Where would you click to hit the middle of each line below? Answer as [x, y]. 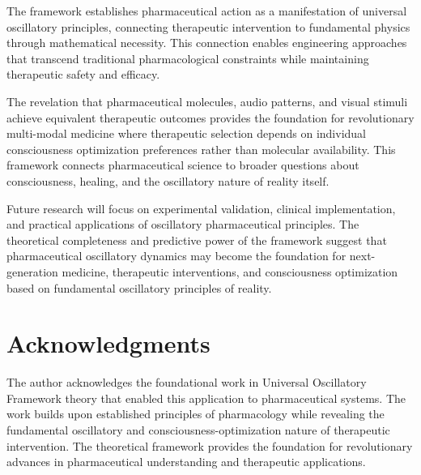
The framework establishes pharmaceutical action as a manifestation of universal [207, 11]
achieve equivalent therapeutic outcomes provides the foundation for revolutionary [210, 117]
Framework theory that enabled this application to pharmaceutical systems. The [206, 398]
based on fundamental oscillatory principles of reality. [139, 287]
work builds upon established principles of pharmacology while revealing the [196, 414]
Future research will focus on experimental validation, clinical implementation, [201, 208]
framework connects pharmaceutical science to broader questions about [183, 165]
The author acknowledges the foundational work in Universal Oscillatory [187, 382]
